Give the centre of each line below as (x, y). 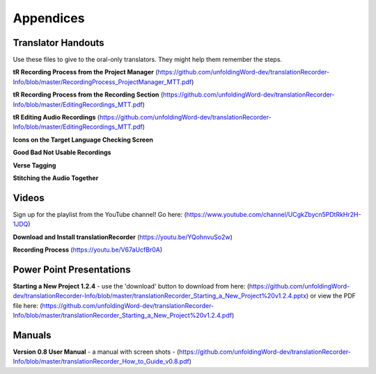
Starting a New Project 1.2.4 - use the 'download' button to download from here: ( (131, 286)
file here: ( (28, 305)
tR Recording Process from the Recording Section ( (88, 95)
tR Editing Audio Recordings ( (56, 117)
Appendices (49, 18)
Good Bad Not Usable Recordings (62, 152)
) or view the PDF (331, 296)
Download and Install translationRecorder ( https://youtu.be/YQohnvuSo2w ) (123, 237)
